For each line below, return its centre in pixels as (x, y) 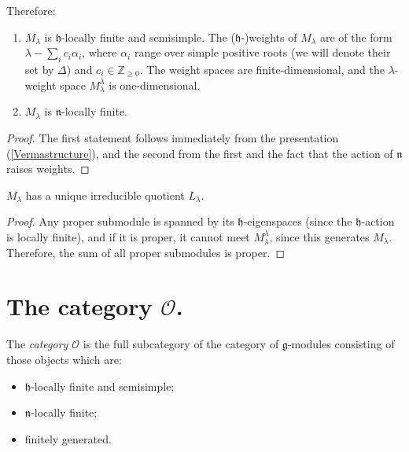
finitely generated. (68, 438)
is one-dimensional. (155, 85)
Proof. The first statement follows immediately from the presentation (173, 137)
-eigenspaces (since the (298, 221)
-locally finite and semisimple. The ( (148, 37)
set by (39, 69)
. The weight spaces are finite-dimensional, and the (262, 69)
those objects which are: (64, 359)
